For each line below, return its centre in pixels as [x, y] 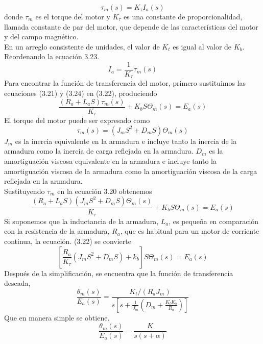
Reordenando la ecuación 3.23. [52, 56]
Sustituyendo [25, 191]
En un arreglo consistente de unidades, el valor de [82, 46]
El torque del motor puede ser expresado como [77, 120]
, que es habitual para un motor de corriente [190, 231]
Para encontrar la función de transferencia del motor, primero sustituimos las [125, 83]
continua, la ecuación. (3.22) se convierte [68, 241]
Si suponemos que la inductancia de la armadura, [81, 221]
